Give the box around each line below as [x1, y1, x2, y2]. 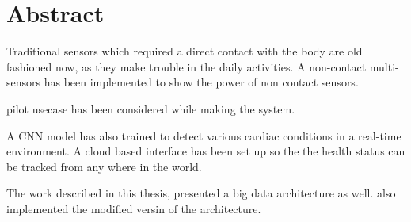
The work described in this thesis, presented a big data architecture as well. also [6, 185, 396, 201]
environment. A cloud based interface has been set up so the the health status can [6, 143, 405, 159]
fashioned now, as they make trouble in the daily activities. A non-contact [6, 58, 367, 75]
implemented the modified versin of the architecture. [6, 200, 261, 216]
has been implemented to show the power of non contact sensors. [44, 74, 359, 90]
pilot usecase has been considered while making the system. [6, 100, 295, 117]
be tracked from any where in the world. [6, 158, 202, 174]
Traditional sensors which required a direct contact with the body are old [6, 43, 363, 59]
